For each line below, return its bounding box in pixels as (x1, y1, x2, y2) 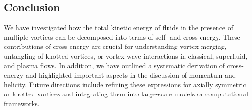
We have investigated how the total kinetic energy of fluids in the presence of (4, 22, 234, 32)
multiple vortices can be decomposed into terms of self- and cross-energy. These (4, 31, 240, 42)
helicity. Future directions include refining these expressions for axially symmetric (4, 79, 246, 89)
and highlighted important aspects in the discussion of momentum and (25, 70, 236, 80)
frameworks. (4, 98, 40, 108)
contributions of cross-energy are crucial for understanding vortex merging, (4, 41, 227, 51)
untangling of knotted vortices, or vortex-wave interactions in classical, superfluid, (4, 50, 248, 61)
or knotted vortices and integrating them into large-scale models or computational (4, 89, 248, 99)
